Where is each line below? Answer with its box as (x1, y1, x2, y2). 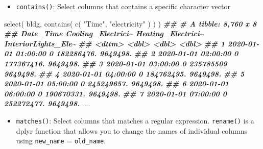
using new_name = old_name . (16, 135, 106, 146)
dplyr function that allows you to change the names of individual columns (16, 125, 247, 136)
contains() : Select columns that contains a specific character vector (16, 1, 230, 11)
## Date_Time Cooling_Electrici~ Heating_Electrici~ (4, 28, 204, 39)
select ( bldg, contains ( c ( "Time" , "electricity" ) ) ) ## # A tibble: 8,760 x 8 (4, 18, 257, 29)
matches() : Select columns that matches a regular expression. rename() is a (16, 115, 254, 126)
